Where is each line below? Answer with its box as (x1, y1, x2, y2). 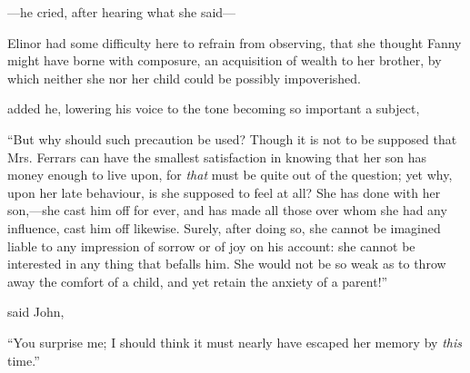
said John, (7, 302, 65, 321)
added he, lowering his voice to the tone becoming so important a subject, (7, 99, 420, 118)
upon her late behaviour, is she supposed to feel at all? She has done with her (7, 182, 441, 201)
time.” (7, 350, 40, 369)
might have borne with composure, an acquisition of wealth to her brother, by (7, 51, 442, 70)
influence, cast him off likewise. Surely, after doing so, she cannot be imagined (7, 218, 441, 237)
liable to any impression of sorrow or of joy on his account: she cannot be (7, 236, 415, 255)
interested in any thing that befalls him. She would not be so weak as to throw (7, 254, 446, 273)
